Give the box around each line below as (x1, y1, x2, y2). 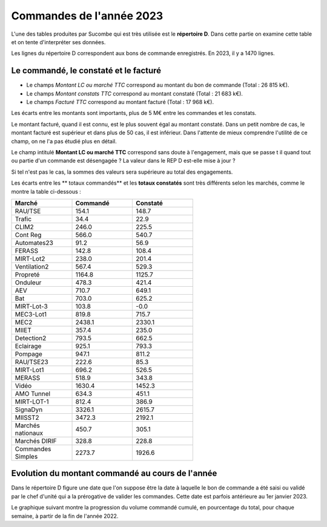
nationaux (15, 428, 44, 437)
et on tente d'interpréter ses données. (11, 38, 106, 45)
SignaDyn (15, 405, 43, 414)
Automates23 (15, 238, 54, 247)
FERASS (15, 246, 39, 255)
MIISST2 (15, 413, 39, 422)
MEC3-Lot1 (15, 310, 47, 318)
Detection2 (15, 333, 47, 342)
